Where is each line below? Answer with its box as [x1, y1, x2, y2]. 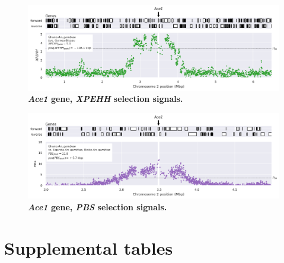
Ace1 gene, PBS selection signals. [28, 200, 167, 213]
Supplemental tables [4, 235, 173, 259]
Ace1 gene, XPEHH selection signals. [28, 92, 183, 105]
